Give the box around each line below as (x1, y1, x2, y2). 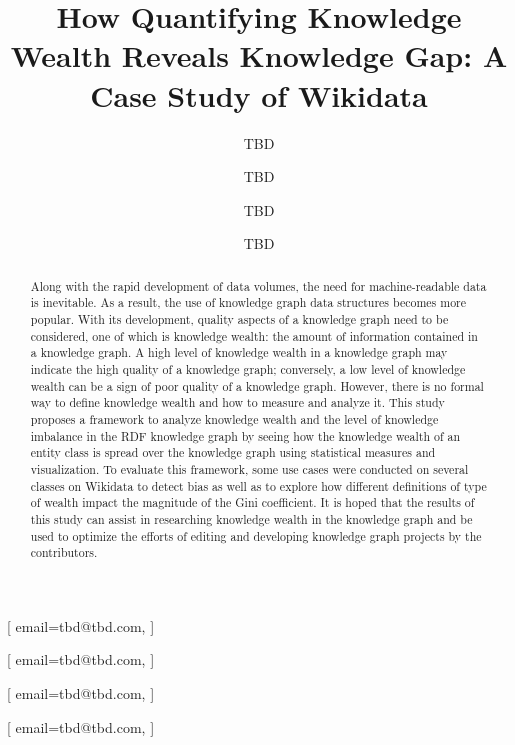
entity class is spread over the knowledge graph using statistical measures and (30, 444, 436, 461)
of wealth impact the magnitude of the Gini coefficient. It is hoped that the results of (30, 494, 475, 511)
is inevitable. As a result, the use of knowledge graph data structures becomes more (30, 294, 467, 311)
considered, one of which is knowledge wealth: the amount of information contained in (30, 327, 478, 344)
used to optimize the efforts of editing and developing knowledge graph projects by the (30, 527, 482, 544)
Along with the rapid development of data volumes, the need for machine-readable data (30, 277, 487, 294)
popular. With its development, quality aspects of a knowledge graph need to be (30, 310, 449, 327)
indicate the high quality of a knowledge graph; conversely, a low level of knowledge (30, 360, 466, 377)
